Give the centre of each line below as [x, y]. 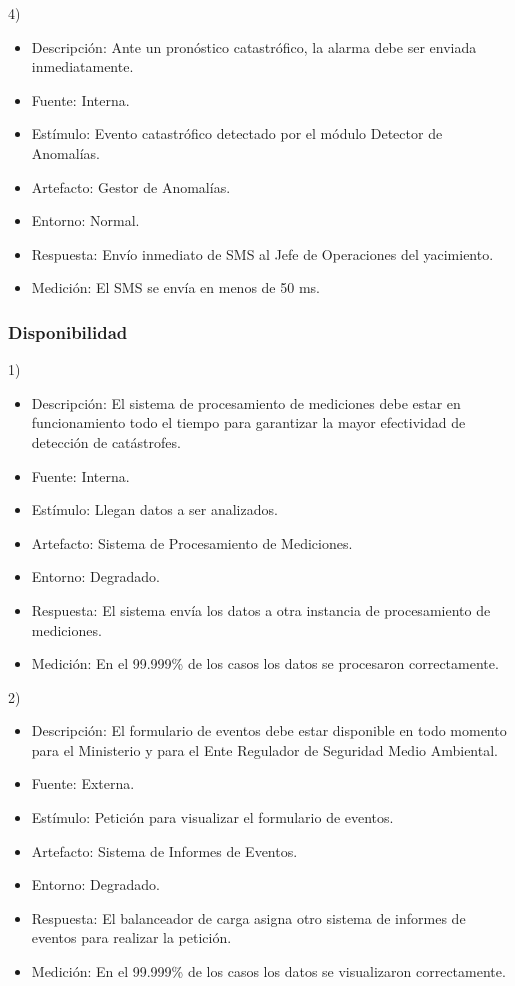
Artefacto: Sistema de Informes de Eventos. [164, 850]
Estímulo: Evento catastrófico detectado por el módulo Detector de [237, 133]
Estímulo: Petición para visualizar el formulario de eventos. [212, 817]
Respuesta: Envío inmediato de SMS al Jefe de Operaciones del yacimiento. [262, 253]
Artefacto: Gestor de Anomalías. [131, 186]
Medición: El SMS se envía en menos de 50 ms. [175, 287]
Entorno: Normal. [85, 220]
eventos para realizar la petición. [131, 937]
